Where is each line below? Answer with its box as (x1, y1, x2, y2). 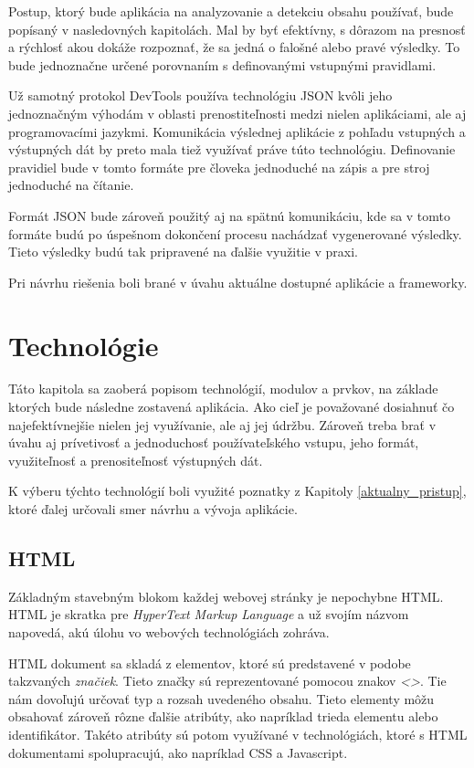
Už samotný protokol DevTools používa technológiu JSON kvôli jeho (8, 86, 393, 105)
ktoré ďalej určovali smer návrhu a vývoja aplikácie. (8, 500, 298, 518)
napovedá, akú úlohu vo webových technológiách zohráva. (8, 622, 330, 641)
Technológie (8, 326, 159, 363)
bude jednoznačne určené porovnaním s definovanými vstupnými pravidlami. (8, 55, 437, 74)
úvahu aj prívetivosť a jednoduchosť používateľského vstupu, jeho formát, (8, 433, 419, 452)
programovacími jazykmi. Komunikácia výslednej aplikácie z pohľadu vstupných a (8, 121, 466, 141)
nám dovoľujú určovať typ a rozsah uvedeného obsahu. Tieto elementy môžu (8, 689, 435, 708)
